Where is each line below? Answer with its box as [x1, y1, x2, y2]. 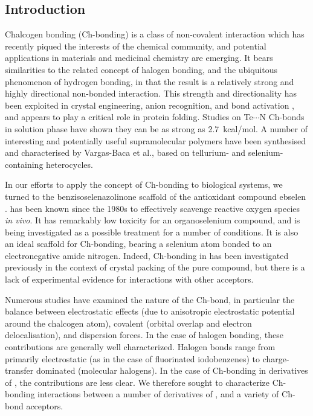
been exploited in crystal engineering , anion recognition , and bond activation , [5, 98, 295, 111]
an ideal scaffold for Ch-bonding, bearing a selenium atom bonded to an [5, 237, 272, 250]
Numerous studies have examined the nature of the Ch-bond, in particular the [5, 293, 295, 306]
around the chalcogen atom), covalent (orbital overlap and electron [5, 316, 252, 329]
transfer [5, 364, 34, 377]
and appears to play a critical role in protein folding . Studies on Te [5, 110, 253, 123]
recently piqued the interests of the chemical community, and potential [5, 39, 266, 52]
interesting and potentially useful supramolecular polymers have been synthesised [5, 134, 306, 147]
